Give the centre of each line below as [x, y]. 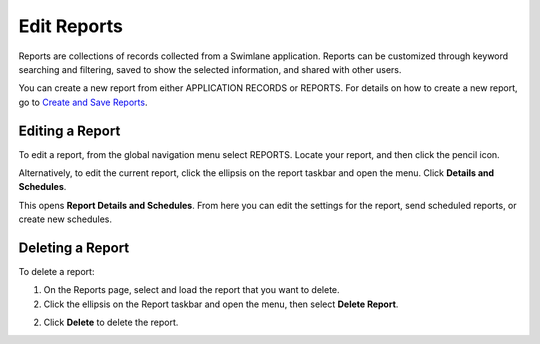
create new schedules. [65, 219]
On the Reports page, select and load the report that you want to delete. [191, 290]
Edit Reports [71, 26]
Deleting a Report [74, 248]
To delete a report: [56, 272]
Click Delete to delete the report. [111, 322]
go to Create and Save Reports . [83, 102]
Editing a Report [69, 130]
